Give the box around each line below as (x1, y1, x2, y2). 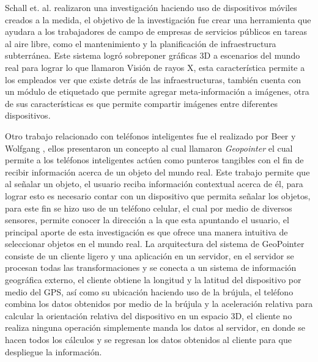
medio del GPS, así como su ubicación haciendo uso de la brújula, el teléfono (5, 285, 294, 298)
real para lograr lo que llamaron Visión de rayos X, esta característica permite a (5, 61, 305, 73)
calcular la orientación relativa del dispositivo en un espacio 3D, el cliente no (5, 309, 292, 322)
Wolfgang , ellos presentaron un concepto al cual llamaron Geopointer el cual (5, 141, 293, 154)
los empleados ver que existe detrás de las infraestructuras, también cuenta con (5, 73, 301, 86)
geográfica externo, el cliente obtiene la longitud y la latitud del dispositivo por (5, 273, 301, 286)
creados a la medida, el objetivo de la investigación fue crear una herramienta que (5, 13, 311, 26)
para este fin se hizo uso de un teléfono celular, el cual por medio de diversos (5, 201, 292, 214)
